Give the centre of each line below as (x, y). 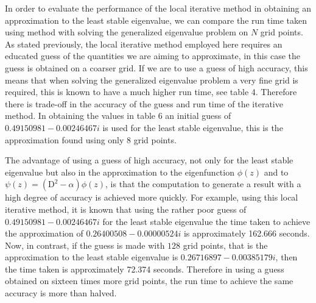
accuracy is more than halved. (61, 293)
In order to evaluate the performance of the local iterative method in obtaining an (158, 8)
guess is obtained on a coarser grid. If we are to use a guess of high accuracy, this (156, 67)
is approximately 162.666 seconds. (247, 233)
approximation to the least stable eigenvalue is (92, 257)
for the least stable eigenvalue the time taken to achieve (206, 221)
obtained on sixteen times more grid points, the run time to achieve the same (149, 281)
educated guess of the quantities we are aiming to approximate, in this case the (153, 56)
